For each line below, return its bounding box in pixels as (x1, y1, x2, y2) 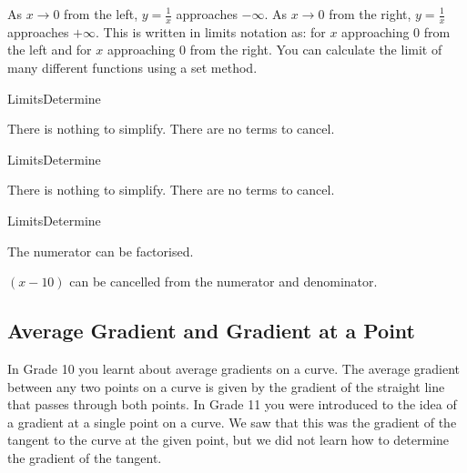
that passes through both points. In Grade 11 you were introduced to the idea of (7, 395, 457, 414)
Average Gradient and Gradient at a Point (7, 317, 415, 345)
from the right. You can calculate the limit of (189, 40, 442, 59)
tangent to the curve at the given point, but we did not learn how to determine (7, 430, 450, 449)
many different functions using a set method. (7, 58, 258, 77)
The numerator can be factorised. (7, 241, 194, 260)
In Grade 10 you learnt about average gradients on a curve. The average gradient (7, 358, 461, 377)
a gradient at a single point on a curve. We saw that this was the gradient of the (7, 412, 457, 431)
